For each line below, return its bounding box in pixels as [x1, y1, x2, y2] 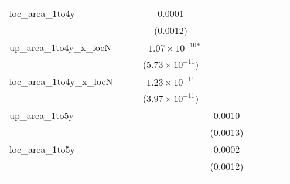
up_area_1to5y [9, 108, 74, 122]
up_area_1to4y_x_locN [9, 40, 112, 54]
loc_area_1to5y [9, 142, 76, 156]
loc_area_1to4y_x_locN [9, 74, 113, 88]
